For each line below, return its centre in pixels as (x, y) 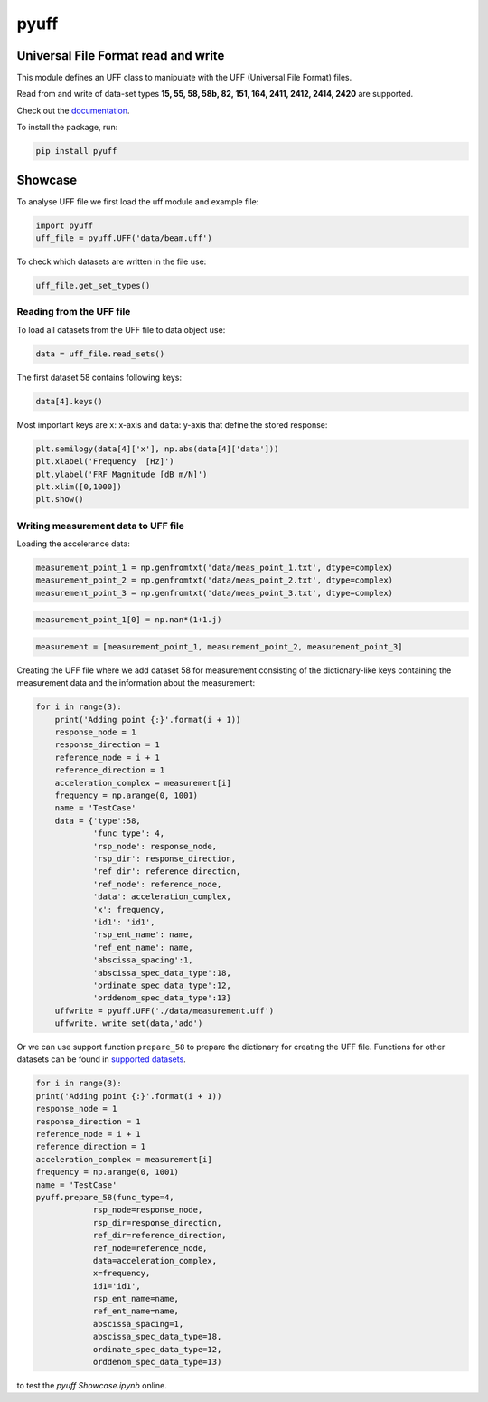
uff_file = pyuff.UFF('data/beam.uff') (124, 238)
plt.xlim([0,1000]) (79, 487)
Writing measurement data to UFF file (101, 526)
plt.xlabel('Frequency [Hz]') (105, 462)
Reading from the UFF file (74, 312)
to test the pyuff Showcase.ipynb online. (92, 1385)
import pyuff (65, 225)
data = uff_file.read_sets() (100, 354)
